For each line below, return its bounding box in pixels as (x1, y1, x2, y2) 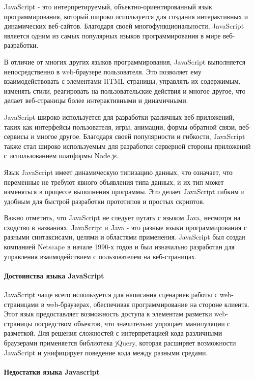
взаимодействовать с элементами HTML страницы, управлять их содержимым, (4, 76, 241, 86)
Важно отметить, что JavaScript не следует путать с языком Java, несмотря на (4, 212, 241, 223)
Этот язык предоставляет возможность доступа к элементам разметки (4, 309, 212, 319)
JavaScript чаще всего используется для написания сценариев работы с (4, 289, 218, 300)
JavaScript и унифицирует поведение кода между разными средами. (4, 347, 208, 357)
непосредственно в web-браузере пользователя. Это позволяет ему (4, 66, 201, 76)
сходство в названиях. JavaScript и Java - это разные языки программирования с (4, 222, 247, 232)
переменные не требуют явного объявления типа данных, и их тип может (4, 176, 224, 187)
